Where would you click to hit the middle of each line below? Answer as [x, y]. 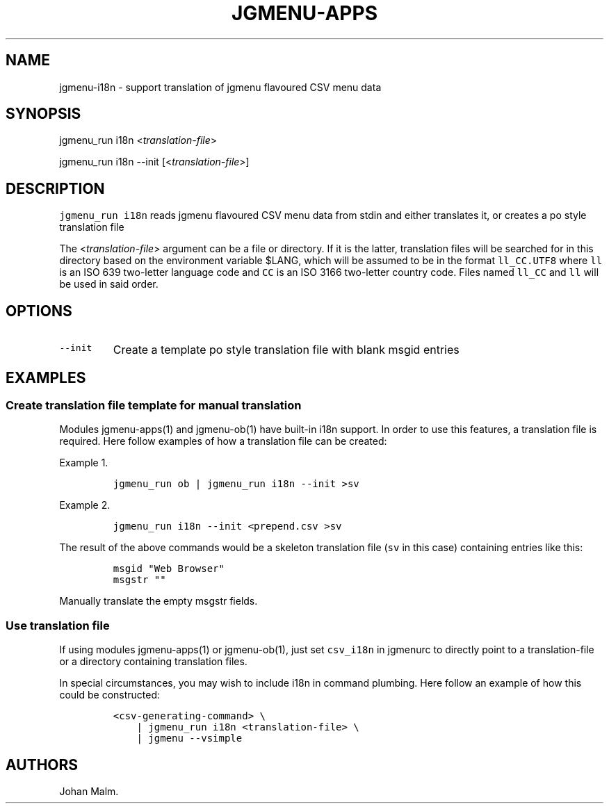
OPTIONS [39, 311]
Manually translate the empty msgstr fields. [159, 601]
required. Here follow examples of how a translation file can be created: [223, 441]
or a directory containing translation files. [153, 662]
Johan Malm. [89, 791]
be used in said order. [109, 284]
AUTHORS [42, 765]
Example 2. [85, 505]
